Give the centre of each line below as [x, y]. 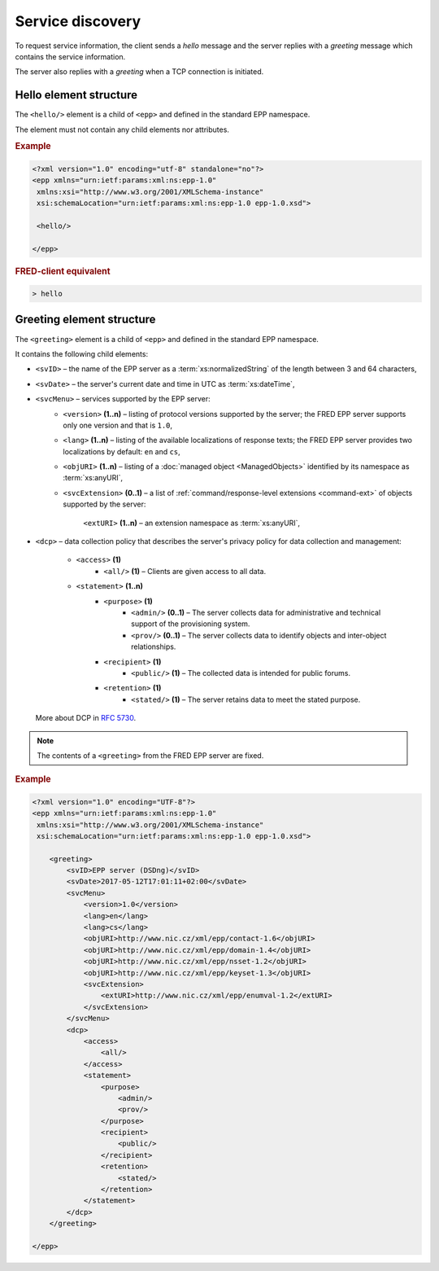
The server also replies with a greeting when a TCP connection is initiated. [139, 72]
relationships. [154, 646]
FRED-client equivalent [63, 271]
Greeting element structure [85, 320]
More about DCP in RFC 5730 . [86, 718]
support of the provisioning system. [191, 624]
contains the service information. [70, 56]
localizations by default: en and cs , [122, 451]
